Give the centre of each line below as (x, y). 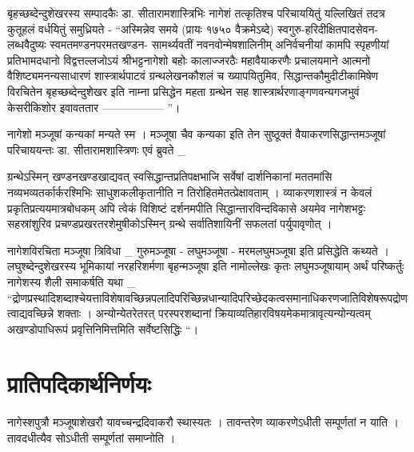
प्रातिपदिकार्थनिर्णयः (79, 384)
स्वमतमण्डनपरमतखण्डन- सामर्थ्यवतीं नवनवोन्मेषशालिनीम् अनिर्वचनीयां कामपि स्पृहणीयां (219, 44)
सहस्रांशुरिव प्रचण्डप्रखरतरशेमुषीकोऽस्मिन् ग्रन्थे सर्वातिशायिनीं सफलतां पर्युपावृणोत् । (170, 224)
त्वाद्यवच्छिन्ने (31, 313)
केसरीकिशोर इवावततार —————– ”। (94, 107)
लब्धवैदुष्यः (27, 44)
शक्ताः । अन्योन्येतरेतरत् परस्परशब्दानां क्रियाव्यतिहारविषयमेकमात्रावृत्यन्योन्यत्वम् (214, 313)
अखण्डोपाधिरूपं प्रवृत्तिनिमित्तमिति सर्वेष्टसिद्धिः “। (103, 328)
